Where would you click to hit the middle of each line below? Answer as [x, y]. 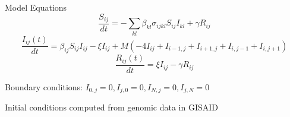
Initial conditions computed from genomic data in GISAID [111, 107]
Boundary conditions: [44, 86]
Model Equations [36, 7]
